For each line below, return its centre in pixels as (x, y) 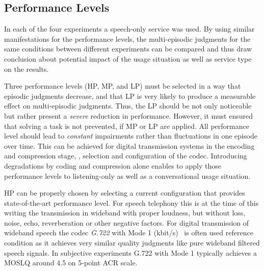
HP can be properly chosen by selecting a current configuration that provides (125, 193)
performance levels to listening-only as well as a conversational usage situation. (127, 175)
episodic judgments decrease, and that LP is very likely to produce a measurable (130, 96)
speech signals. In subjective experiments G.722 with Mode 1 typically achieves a (131, 252)
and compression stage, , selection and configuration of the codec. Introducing (126, 156)
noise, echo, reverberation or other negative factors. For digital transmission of (127, 222)
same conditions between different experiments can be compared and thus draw (128, 49)
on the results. (27, 69)
